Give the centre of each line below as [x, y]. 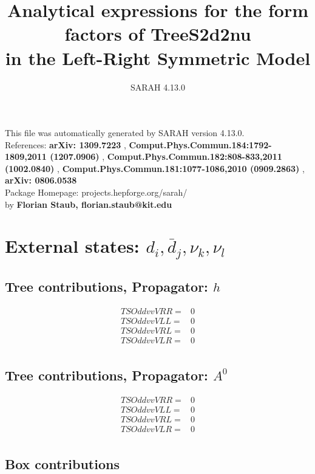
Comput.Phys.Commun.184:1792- [200, 144]
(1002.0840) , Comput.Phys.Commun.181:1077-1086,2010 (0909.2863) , [155, 168]
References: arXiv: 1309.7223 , [66, 144]
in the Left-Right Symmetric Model [158, 57]
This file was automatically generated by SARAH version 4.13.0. [125, 133]
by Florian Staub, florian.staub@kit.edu [89, 204]
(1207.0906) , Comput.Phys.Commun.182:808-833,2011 [166, 156]
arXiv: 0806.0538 [41, 180]
